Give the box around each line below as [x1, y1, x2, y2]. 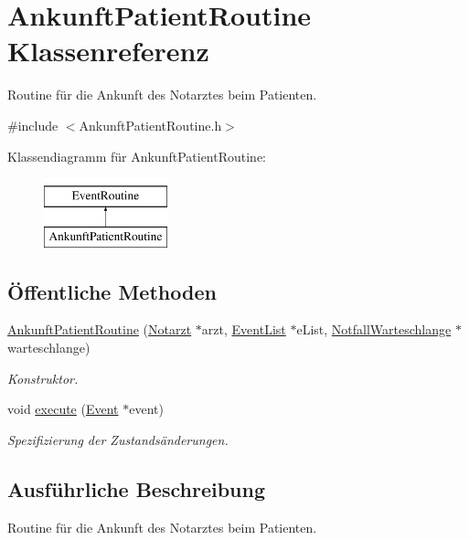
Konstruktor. [7, 368, 79, 387]
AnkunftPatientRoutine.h [79, 115, 222, 134]
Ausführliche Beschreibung [7, 474, 265, 503]
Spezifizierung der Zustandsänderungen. [7, 429, 229, 449]
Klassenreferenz [7, 32, 209, 69]
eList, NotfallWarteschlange [296, 320, 452, 339]
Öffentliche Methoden [7, 277, 217, 305]
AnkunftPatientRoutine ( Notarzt [7, 320, 192, 339]
